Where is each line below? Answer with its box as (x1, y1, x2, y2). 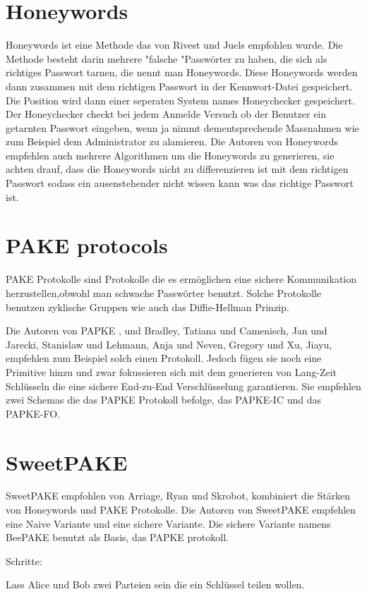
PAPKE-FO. (6, 406, 61, 420)
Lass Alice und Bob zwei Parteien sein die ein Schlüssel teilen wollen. (6, 577, 305, 592)
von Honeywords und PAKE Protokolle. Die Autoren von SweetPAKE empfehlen (6, 502, 356, 517)
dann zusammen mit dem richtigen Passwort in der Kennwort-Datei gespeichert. (6, 78, 353, 93)
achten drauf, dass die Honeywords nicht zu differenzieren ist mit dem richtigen (6, 162, 349, 176)
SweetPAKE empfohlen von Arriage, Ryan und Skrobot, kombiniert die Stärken (6, 488, 351, 503)
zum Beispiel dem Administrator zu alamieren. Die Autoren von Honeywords (6, 134, 338, 149)
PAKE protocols (6, 231, 168, 260)
